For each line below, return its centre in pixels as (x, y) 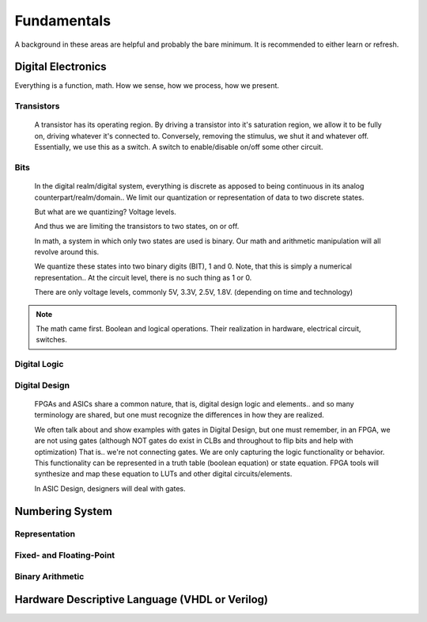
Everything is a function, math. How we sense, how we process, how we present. (147, 86)
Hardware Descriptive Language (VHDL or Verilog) (142, 599)
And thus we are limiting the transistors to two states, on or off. (137, 227)
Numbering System (63, 511)
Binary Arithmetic (49, 576)
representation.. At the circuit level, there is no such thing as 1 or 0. (143, 277)
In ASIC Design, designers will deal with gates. (110, 488)
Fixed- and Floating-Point (65, 555)
